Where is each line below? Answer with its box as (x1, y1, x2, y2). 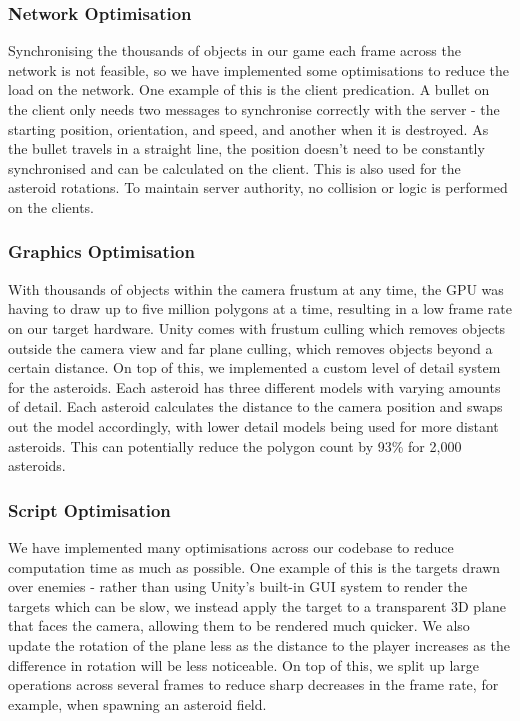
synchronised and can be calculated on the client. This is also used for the (8, 157, 461, 178)
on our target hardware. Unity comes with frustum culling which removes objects (8, 317, 506, 338)
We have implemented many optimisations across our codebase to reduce (8, 536, 454, 557)
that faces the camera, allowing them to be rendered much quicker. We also (8, 615, 470, 636)
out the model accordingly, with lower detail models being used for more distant (8, 415, 499, 436)
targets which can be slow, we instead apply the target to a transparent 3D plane (8, 595, 507, 616)
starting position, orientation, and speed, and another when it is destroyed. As (8, 118, 489, 139)
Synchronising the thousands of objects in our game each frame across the (8, 40, 461, 61)
